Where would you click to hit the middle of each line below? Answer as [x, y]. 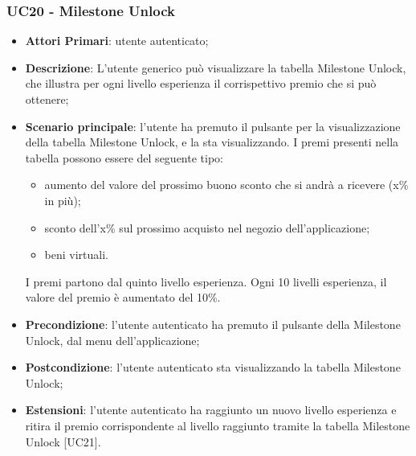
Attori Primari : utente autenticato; [117, 41]
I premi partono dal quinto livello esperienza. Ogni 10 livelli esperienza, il [206, 281]
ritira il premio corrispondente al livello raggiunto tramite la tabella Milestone [218, 425]
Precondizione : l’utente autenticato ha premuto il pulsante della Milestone [213, 324]
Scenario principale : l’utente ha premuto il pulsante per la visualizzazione [213, 126]
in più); [63, 200]
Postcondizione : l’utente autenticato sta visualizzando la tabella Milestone [213, 367]
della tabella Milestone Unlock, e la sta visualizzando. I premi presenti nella [212, 142]
